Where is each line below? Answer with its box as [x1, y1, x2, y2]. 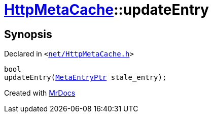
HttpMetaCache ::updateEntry [4, 1, 209, 18]
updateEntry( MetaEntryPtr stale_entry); [4, 73, 167, 82]
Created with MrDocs [4, 89, 76, 98]
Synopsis [4, 27, 52, 41]
